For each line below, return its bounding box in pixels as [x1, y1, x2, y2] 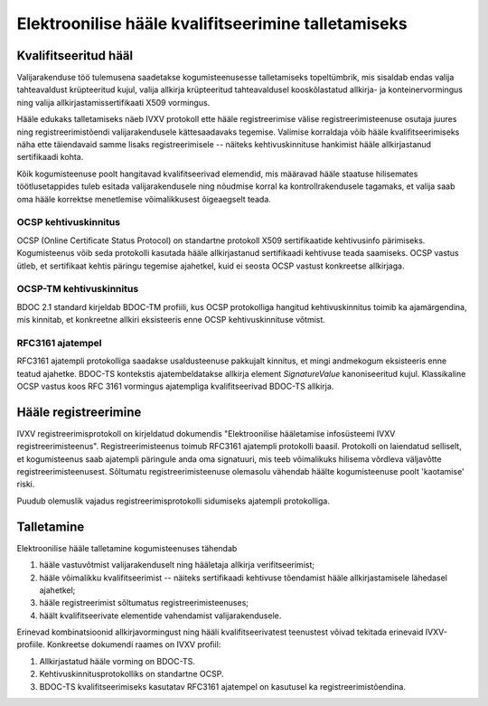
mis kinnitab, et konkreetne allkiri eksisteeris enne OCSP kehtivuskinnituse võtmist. [16, 315, 325, 325]
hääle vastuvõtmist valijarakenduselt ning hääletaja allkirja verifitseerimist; [39, 560, 315, 570]
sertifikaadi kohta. [16, 152, 84, 163]
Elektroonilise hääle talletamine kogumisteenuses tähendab [16, 542, 238, 553]
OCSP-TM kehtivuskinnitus [16, 283, 139, 296]
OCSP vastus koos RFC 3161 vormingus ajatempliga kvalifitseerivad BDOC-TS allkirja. [16, 381, 334, 391]
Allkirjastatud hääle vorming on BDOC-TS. [39, 655, 196, 666]
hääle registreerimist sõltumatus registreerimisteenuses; [39, 598, 249, 608]
